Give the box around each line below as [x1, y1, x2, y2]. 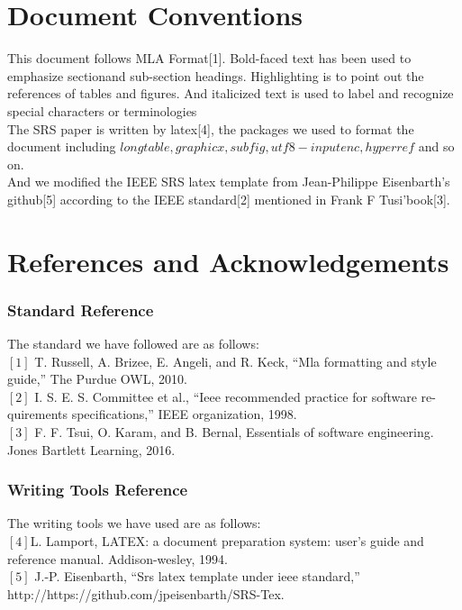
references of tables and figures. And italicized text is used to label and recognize [7, 84, 454, 103]
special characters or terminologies [7, 101, 197, 120]
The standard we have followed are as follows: [7, 334, 259, 353]
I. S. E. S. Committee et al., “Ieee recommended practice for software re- [34, 387, 436, 405]
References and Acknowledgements [7, 242, 449, 279]
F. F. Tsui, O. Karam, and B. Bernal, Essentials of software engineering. [34, 423, 434, 442]
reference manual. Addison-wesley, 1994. [7, 549, 228, 568]
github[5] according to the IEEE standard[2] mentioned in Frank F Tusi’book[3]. [7, 189, 450, 208]
